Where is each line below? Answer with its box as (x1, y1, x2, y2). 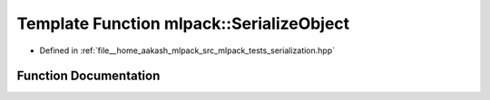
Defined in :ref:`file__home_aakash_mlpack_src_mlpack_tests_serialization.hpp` (39, 45, 336, 56)
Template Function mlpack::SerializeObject (16, 14, 350, 33)
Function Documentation (16, 68, 161, 84)
